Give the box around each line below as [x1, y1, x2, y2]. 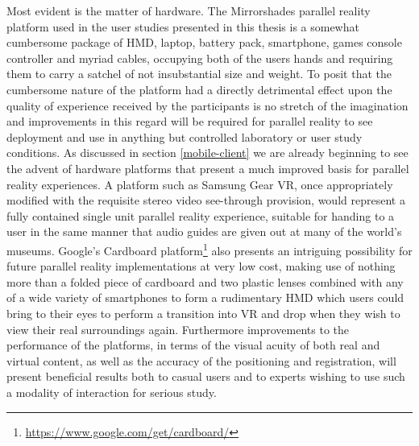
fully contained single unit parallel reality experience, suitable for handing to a [6, 207, 395, 224]
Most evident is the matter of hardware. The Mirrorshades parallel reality [6, 2, 371, 19]
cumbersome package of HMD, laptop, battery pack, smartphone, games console [6, 34, 402, 51]
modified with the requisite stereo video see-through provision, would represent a [6, 192, 405, 209]
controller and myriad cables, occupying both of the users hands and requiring [6, 49, 393, 66]
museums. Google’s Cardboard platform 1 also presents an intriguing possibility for [6, 239, 413, 258]
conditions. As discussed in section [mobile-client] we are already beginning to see [6, 144, 409, 161]
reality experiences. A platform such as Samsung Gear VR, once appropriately [6, 176, 393, 192]
